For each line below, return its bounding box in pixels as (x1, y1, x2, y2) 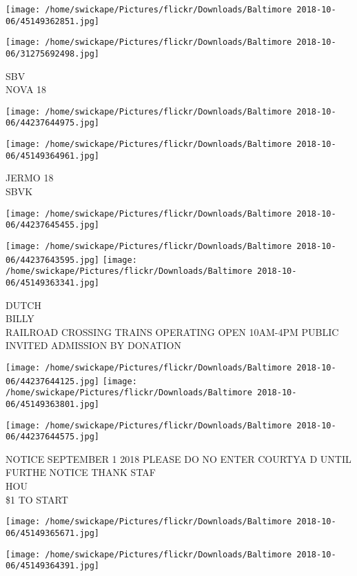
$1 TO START (6, 492, 68, 506)
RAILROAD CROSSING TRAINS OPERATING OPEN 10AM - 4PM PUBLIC (6, 324, 339, 339)
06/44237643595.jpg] (6, 255, 100, 265)
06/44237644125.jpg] (6, 376, 100, 386)
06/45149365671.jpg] (6, 528, 100, 538)
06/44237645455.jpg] (6, 220, 100, 230)
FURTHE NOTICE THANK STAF (6, 465, 156, 479)
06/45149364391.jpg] (6, 561, 100, 571)
